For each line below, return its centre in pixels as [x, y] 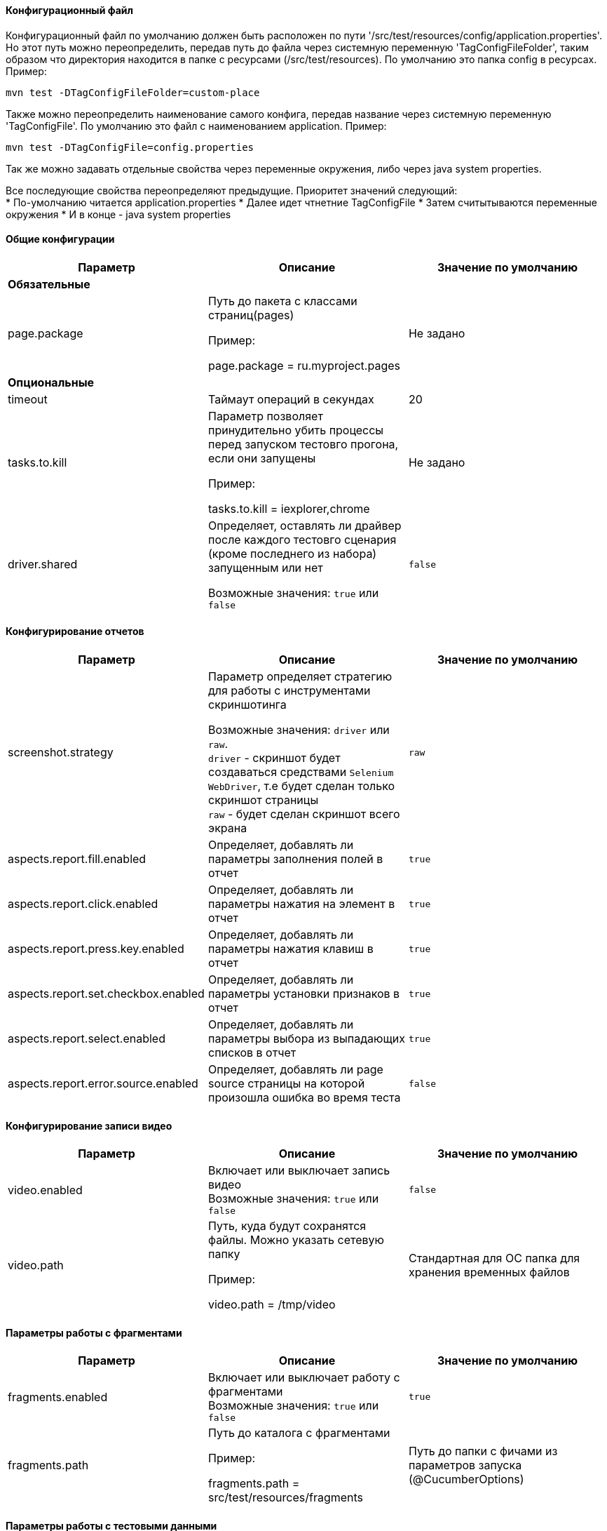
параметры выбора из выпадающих [307, 1039]
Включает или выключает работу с [304, 1378]
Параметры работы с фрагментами [94, 1332]
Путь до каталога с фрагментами [299, 1433]
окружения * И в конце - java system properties [118, 214]
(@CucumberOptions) [466, 1479]
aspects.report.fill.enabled [77, 859]
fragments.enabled [58, 1397]
